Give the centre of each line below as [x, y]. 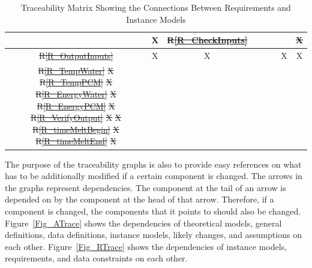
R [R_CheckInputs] [207, 40]
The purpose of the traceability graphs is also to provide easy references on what [153, 164]
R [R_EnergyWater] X [76, 94]
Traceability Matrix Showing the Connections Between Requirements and [156, 7]
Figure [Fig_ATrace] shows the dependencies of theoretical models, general [143, 223]
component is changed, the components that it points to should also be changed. [153, 211]
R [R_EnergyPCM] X [76, 105]
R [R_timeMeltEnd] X [76, 141]
